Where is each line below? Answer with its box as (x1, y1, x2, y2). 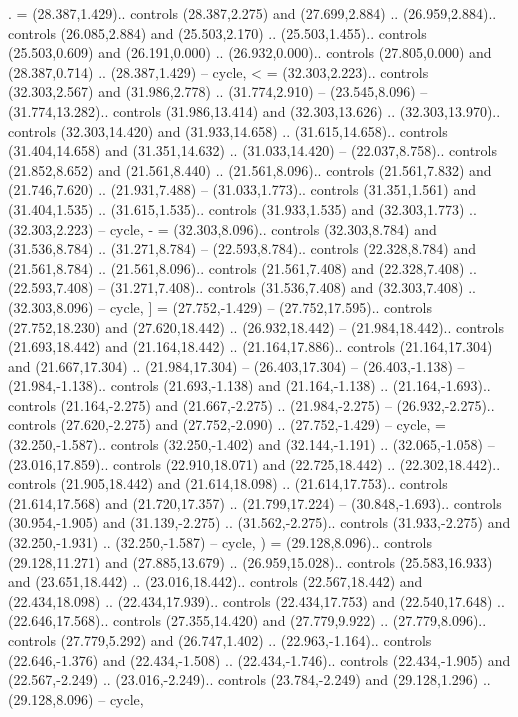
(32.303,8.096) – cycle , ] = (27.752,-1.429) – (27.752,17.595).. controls (8, 296, 433, 317)
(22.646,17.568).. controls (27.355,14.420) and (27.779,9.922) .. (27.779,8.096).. (8, 610, 487, 631)
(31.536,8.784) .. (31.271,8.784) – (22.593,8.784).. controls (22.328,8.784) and (8, 238, 476, 259)
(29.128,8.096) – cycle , (8, 688, 144, 709)
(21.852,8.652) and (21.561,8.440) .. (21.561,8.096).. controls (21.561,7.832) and (8, 159, 492, 180)
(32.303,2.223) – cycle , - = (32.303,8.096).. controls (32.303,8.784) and (8, 218, 437, 239)
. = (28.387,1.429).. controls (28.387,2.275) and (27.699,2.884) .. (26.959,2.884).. (8, 3, 497, 23)
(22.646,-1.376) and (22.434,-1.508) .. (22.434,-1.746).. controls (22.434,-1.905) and (8, 649, 511, 670)
